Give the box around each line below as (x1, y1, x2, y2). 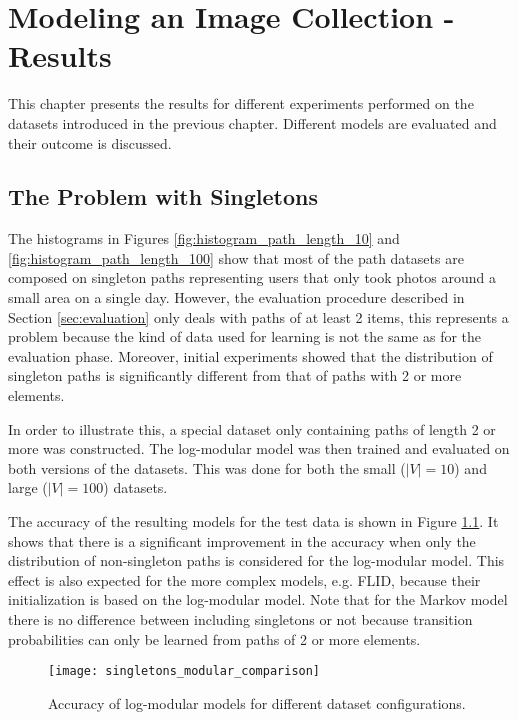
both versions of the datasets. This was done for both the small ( (8, 457, 406, 478)
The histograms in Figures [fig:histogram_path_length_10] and (8, 228, 400, 249)
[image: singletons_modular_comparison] (48, 664, 321, 679)
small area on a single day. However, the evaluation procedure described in (8, 287, 465, 308)
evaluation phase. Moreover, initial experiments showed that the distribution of (8, 345, 493, 366)
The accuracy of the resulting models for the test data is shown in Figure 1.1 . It (8, 511, 499, 532)
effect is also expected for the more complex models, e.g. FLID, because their (8, 569, 481, 590)
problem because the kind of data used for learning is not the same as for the (8, 326, 482, 347)
